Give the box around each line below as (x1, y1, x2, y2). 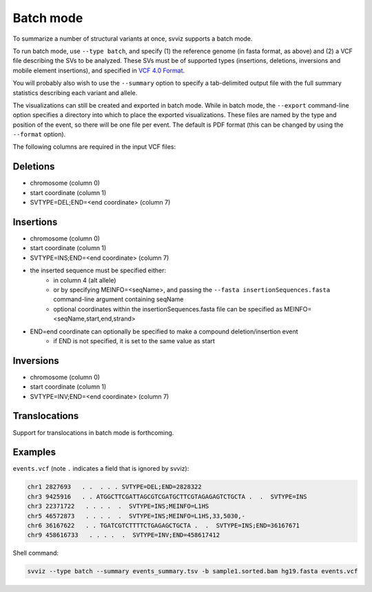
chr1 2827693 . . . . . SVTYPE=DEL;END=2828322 (27, 483, 203, 491)
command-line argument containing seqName (53, 295, 184, 303)
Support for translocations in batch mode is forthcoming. (12, 428, 174, 437)
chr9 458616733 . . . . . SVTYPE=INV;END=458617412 (27, 531, 220, 539)
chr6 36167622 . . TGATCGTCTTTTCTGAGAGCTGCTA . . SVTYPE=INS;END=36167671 (27, 522, 300, 529)
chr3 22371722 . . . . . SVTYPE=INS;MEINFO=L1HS (27, 502, 209, 510)
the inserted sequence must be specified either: (30, 266, 167, 275)
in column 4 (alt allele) (53, 276, 116, 284)
